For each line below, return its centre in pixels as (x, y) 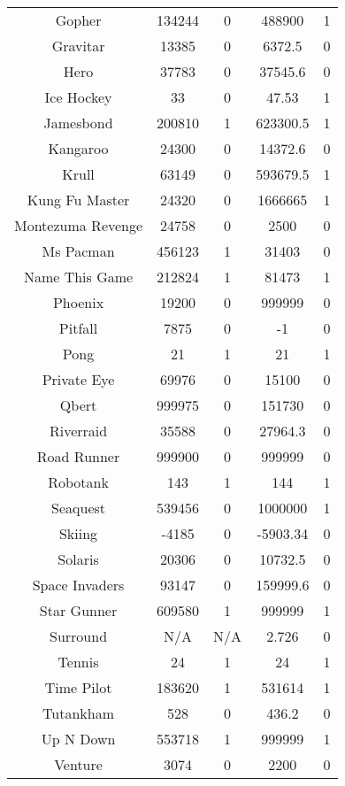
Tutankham (78, 713)
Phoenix (78, 302)
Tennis (78, 662)
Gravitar (78, 46)
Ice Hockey (78, 97)
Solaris (78, 559)
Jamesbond (78, 123)
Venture (78, 764)
